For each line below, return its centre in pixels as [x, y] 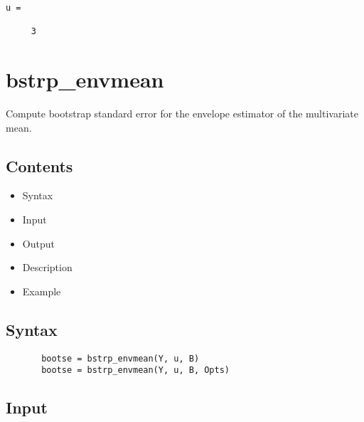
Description [47, 267]
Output [38, 243]
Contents [39, 165]
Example [42, 291]
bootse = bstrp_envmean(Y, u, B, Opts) [135, 370]
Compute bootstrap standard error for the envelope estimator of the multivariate [182, 114]
